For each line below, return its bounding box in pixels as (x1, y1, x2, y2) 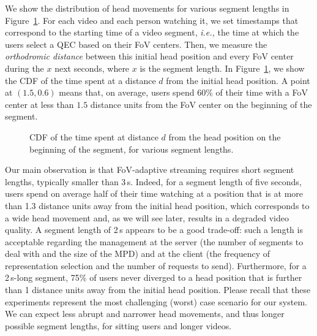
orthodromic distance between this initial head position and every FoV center (5, 50, 294, 63)
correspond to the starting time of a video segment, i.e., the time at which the (5, 26, 299, 39)
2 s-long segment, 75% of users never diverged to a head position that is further (5, 271, 302, 284)
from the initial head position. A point (166, 74, 310, 86)
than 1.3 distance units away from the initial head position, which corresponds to (5, 199, 310, 212)
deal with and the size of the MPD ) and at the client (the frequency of (5, 247, 270, 260)
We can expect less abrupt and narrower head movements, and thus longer (5, 307, 285, 320)
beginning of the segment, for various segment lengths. (29, 142, 234, 155)
